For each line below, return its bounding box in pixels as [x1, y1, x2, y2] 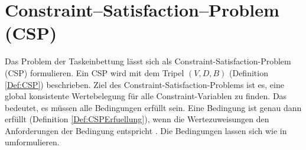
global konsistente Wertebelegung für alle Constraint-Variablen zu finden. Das [5, 90, 287, 102]
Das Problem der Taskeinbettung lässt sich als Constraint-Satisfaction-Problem [5, 55, 291, 67]
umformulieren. [5, 136, 60, 148]
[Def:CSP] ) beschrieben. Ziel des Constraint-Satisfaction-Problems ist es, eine [5, 78, 284, 90]
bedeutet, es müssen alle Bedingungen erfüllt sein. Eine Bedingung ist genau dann [5, 101, 302, 113]
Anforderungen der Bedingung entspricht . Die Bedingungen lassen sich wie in [5, 124, 287, 136]
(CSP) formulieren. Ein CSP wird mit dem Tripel [5, 66, 184, 79]
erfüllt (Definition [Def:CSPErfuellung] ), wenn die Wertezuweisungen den [5, 113, 269, 125]
